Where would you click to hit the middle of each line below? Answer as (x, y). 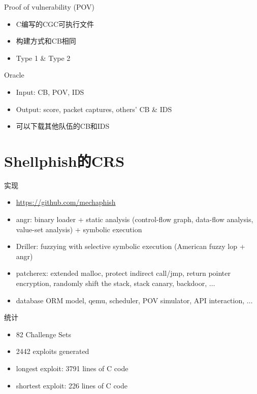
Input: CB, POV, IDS (50, 92)
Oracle (14, 75)
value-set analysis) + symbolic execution (79, 229)
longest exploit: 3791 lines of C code (72, 368)
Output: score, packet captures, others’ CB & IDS (94, 109)
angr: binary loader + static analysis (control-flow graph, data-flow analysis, (135, 219)
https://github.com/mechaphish (66, 202)
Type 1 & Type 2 (43, 58)
